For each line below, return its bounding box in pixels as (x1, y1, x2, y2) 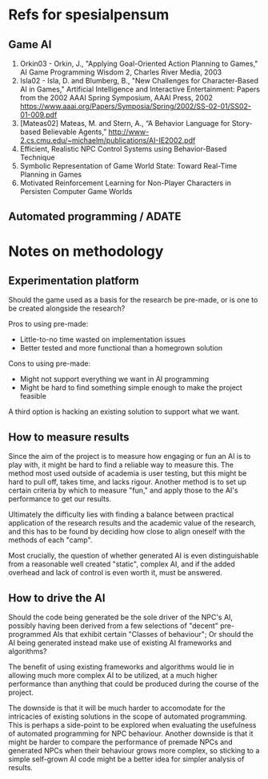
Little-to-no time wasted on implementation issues (19, 335, 186, 344)
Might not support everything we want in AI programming (19, 375, 210, 384)
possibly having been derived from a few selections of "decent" (8, 621, 218, 631)
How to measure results (8, 430, 130, 444)
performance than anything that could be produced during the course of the (8, 680, 259, 689)
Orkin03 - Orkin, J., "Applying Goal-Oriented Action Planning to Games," (19, 59, 258, 68)
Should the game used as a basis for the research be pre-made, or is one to (8, 295, 258, 305)
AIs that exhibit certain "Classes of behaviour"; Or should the (52, 630, 254, 639)
